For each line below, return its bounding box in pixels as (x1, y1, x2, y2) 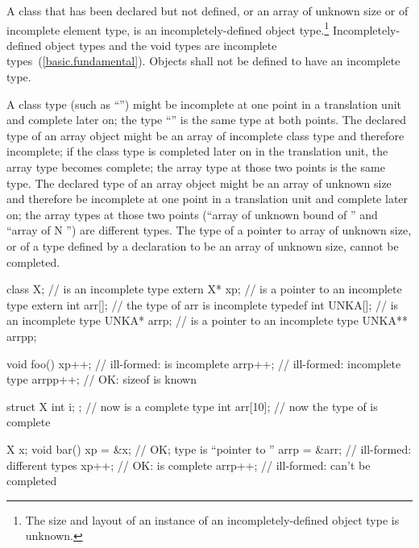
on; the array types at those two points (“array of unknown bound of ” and (6, 205, 378, 222)
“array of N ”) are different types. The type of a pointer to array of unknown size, (6, 222, 412, 239)
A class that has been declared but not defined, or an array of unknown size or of (6, 2, 409, 19)
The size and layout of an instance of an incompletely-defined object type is (25, 511, 400, 528)
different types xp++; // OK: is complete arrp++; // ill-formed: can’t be (6, 456, 371, 473)
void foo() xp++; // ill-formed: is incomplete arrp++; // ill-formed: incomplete (6, 355, 401, 372)
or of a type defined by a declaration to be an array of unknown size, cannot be (6, 237, 399, 254)
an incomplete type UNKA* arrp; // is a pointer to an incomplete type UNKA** (6, 312, 408, 329)
